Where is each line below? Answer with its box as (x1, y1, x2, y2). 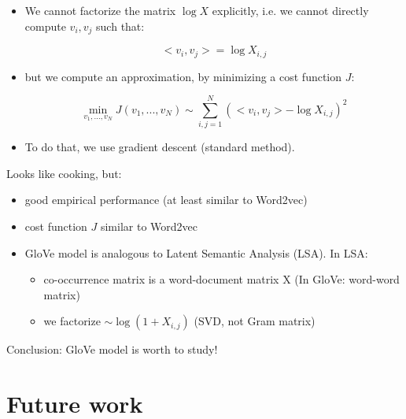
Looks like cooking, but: (6, 165, 122, 181)
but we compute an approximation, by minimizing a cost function (24, 68, 342, 84)
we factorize (43, 313, 101, 329)
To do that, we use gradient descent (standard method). (24, 139, 295, 155)
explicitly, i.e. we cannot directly (212, 2, 369, 18)
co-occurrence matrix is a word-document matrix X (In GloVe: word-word (43, 271, 400, 287)
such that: (96, 17, 145, 34)
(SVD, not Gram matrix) (194, 313, 316, 329)
